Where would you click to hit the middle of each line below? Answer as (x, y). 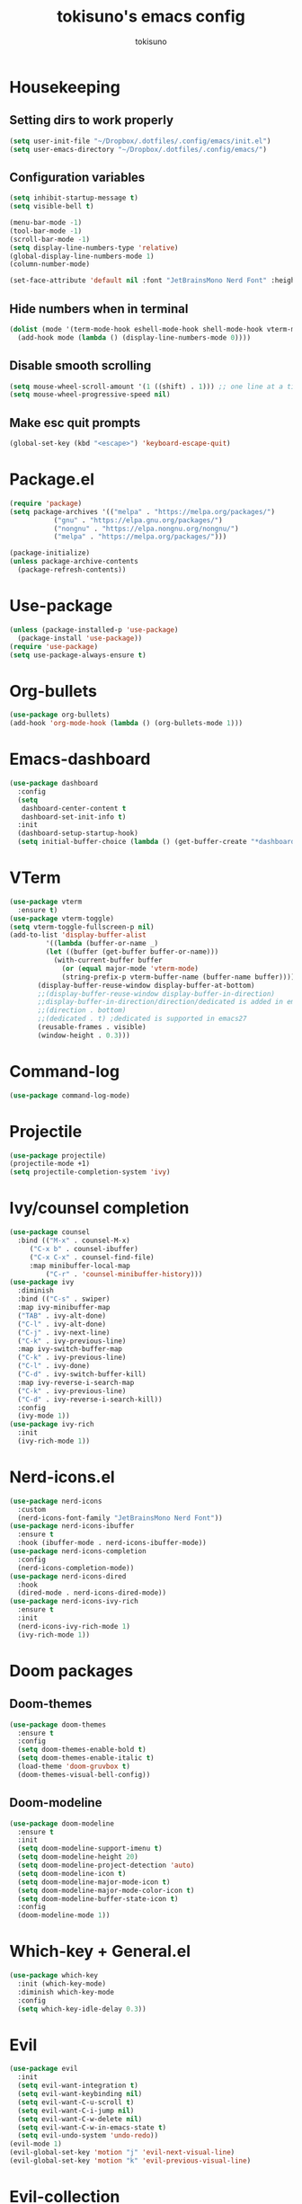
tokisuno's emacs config (151, 17)
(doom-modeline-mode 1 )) (64, 1915)
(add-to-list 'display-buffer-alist (78, 935)
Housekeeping (65, 87)
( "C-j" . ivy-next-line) (64, 1332)
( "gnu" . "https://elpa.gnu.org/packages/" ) (138, 520)
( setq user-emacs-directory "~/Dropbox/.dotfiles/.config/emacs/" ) (138, 149)
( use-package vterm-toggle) (62, 919)
